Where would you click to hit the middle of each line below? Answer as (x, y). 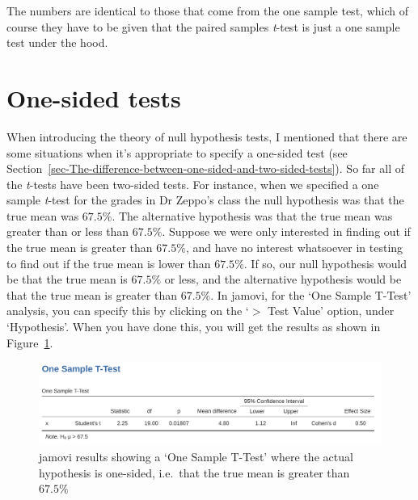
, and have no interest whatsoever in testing (294, 248)
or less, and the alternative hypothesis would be (283, 279)
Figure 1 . (30, 342)
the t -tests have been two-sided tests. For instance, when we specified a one (193, 184)
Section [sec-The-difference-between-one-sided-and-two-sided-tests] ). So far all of (205, 168)
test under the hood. (57, 42)
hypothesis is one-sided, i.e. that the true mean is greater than (194, 472)
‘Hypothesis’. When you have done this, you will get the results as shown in (194, 327)
